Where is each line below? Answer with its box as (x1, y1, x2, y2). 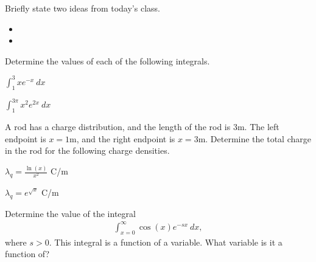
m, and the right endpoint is (69, 132, 175, 145)
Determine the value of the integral (5, 207, 136, 219)
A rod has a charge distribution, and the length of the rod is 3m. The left (5, 120, 279, 133)
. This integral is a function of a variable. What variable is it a (49, 235, 283, 248)
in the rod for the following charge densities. (5, 144, 170, 157)
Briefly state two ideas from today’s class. (5, 2, 160, 14)
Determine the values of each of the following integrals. (5, 54, 210, 67)
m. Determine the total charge (198, 132, 311, 145)
